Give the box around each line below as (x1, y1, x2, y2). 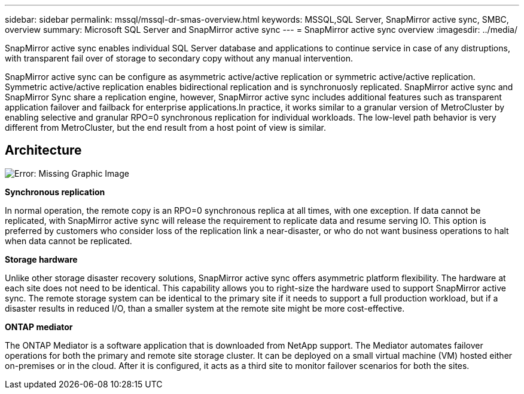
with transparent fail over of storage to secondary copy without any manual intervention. (5, 53, 353, 63)
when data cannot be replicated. (5, 235, 132, 246)
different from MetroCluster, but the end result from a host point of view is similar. (5, 122, 326, 133)
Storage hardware (5, 254, 78, 264)
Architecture (5, 143, 82, 158)
